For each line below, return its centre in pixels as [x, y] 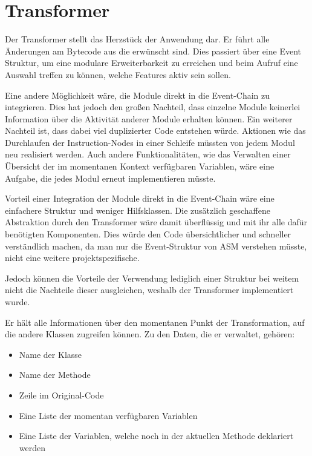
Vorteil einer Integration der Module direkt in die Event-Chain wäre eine [140, 198]
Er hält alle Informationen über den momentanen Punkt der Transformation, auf [155, 322]
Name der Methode [55, 375]
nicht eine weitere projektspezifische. [72, 258]
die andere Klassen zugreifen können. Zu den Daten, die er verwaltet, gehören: [150, 334]
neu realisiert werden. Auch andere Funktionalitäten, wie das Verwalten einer [148, 154]
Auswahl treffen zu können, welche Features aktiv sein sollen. [118, 74]
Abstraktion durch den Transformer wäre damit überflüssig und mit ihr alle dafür [156, 222]
